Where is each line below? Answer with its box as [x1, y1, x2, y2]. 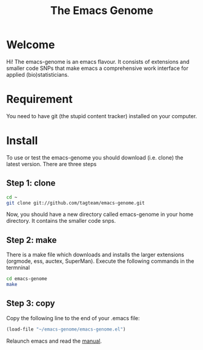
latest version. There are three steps [6, 160, 97, 167]
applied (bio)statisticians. [6, 71, 70, 78]
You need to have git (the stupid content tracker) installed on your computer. [6, 112, 198, 119]
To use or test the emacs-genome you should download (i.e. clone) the [6, 153, 184, 161]
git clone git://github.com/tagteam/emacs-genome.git [6, 200, 145, 206]
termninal [6, 264, 30, 271]
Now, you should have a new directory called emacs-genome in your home [6, 211, 194, 218]
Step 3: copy [6, 298, 56, 309]
